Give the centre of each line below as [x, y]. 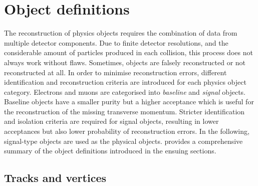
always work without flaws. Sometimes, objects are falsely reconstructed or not [125, 62]
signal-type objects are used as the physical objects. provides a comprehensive [123, 141]
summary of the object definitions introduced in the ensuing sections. [110, 151]
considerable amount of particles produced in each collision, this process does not [128, 52]
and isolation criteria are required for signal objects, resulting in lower [111, 121]
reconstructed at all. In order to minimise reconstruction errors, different [115, 72]
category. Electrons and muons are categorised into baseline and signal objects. [125, 91]
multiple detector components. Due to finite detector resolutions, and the [116, 42]
